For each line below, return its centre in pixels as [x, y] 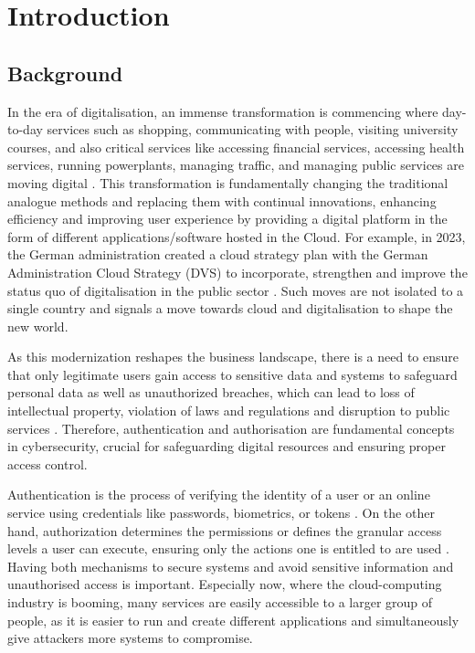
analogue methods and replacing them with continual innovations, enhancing [222, 200]
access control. [47, 463]
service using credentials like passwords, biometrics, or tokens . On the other [221, 513]
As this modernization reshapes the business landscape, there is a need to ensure [233, 357]
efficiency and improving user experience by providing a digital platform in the [227, 219]
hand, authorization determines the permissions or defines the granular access [225, 530]
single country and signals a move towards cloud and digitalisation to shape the [230, 308]
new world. [38, 326]
